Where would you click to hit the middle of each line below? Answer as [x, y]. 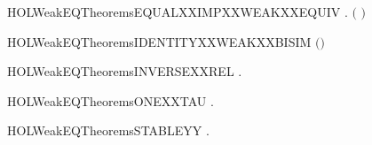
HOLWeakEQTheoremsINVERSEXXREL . [125, 71]
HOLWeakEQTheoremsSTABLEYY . [108, 130]
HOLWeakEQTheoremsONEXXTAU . [111, 100]
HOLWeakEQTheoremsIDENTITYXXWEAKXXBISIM [159, 41]
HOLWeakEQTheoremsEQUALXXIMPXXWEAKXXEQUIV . [178, 11]
